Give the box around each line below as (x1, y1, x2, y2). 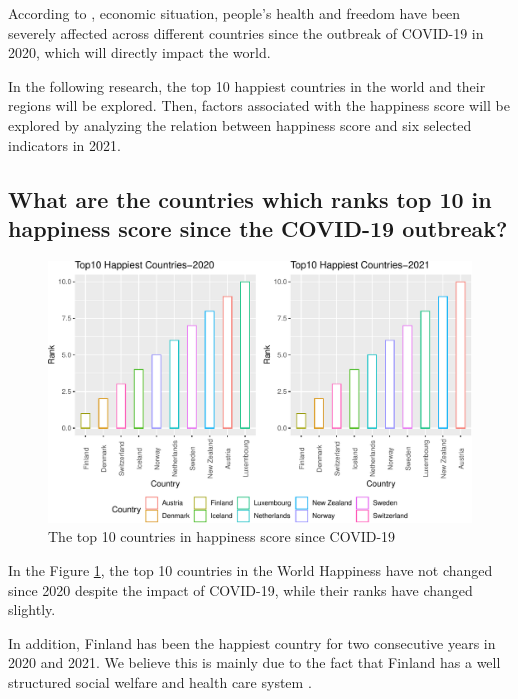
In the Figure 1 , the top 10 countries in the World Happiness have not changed (8, 560, 493, 581)
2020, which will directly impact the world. (8, 42, 271, 63)
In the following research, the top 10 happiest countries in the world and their (8, 75, 486, 96)
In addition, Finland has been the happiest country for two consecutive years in (8, 632, 496, 653)
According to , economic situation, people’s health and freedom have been (8, 3, 461, 23)
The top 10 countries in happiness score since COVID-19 (48, 526, 396, 547)
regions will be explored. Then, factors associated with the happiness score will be (8, 95, 510, 116)
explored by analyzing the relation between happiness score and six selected (8, 114, 472, 135)
